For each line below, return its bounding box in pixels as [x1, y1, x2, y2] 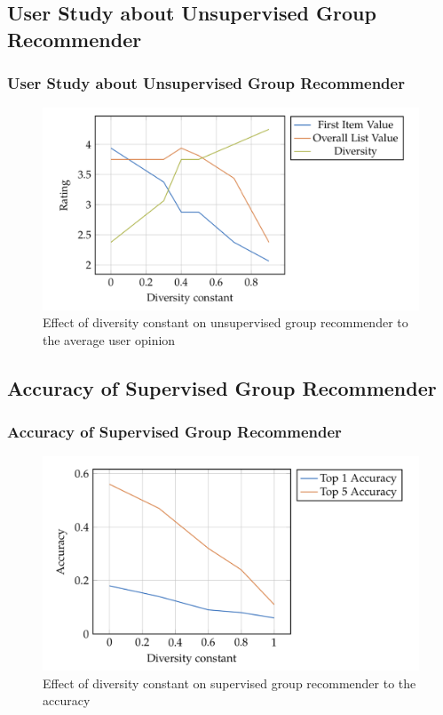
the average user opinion [43, 330, 176, 349]
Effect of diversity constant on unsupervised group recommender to [43, 313, 408, 332]
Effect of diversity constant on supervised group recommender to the [43, 673, 416, 692]
